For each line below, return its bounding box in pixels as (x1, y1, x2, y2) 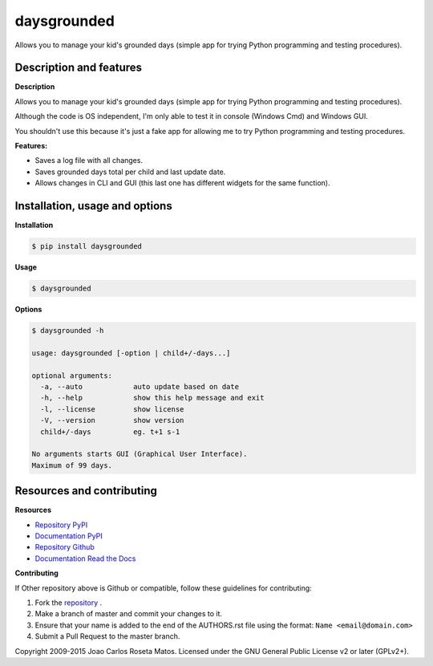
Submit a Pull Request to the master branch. (34, 631, 180, 641)
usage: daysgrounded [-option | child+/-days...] (31, 348, 231, 357)
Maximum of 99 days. (31, 461, 112, 469)
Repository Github (34, 542, 95, 552)
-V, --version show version (40, 416, 184, 425)
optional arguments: (31, 371, 112, 380)
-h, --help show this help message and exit (40, 393, 265, 403)
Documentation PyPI (34, 530, 103, 541)
